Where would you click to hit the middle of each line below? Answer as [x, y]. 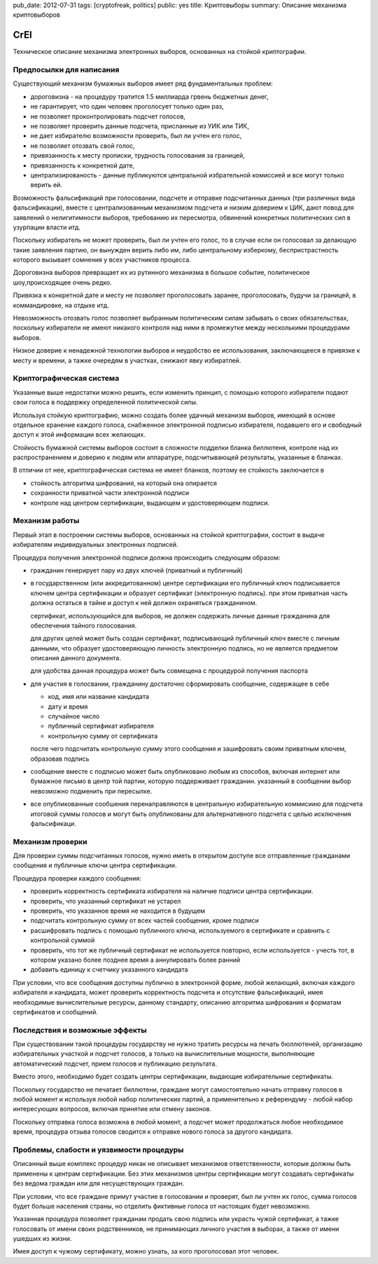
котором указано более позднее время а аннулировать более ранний [135, 960]
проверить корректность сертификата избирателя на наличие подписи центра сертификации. [172, 891]
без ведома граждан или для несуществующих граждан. [99, 1183]
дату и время [68, 706]
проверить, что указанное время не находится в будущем [118, 911]
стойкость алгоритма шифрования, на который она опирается [124, 483]
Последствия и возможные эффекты [80, 1030]
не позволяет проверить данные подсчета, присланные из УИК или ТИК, [140, 126]
